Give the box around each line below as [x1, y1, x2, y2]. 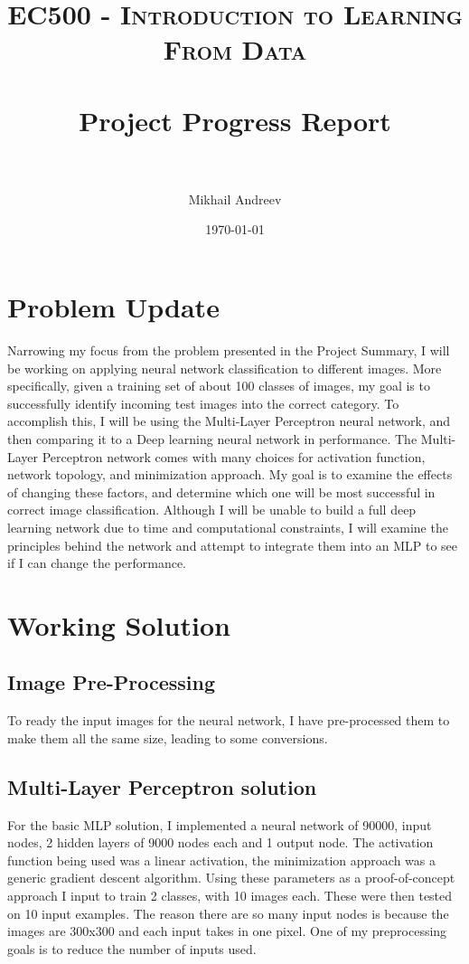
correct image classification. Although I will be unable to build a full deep [7, 500, 417, 519]
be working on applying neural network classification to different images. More [7, 358, 442, 377]
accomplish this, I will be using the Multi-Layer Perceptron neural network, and [7, 411, 451, 430]
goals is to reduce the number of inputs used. [7, 939, 257, 958]
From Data [163, 31, 307, 68]
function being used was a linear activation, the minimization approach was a [7, 850, 436, 869]
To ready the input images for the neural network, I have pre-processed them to [7, 711, 450, 730]
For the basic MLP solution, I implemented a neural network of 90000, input [7, 815, 432, 834]
